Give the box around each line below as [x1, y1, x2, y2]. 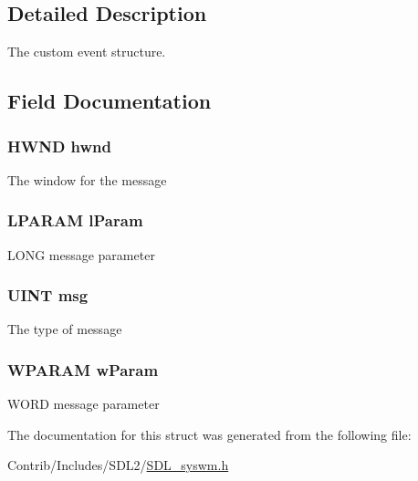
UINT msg [7, 284, 89, 307]
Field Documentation [7, 87, 212, 115]
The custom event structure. [7, 42, 166, 61]
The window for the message [7, 170, 167, 189]
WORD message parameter [7, 394, 160, 413]
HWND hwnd [7, 134, 112, 157]
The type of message [7, 319, 122, 339]
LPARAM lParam [7, 209, 143, 232]
